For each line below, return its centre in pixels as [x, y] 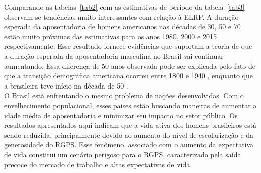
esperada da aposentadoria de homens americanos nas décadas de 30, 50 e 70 [122, 26]
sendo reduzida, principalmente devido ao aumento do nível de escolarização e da [129, 135]
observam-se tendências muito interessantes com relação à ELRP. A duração [121, 16]
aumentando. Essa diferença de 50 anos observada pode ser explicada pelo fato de [130, 66]
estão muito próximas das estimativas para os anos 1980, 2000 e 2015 [110, 36]
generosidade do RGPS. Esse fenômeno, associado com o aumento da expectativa [129, 145]
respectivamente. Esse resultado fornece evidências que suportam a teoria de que [128, 46]
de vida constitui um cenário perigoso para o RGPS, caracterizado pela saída [123, 154]
